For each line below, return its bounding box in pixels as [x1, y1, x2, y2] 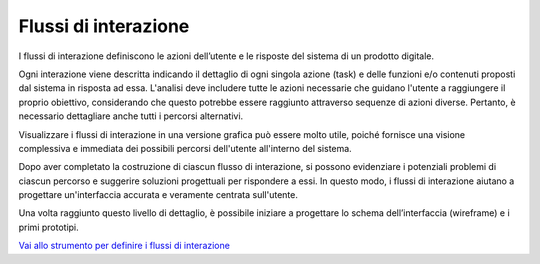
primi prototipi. [18, 221, 79, 233]
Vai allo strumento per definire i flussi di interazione [18, 240, 230, 252]
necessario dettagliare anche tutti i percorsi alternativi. [18, 110, 244, 122]
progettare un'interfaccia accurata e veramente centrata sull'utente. [18, 189, 299, 201]
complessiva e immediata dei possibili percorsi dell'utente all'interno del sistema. [18, 142, 352, 154]
